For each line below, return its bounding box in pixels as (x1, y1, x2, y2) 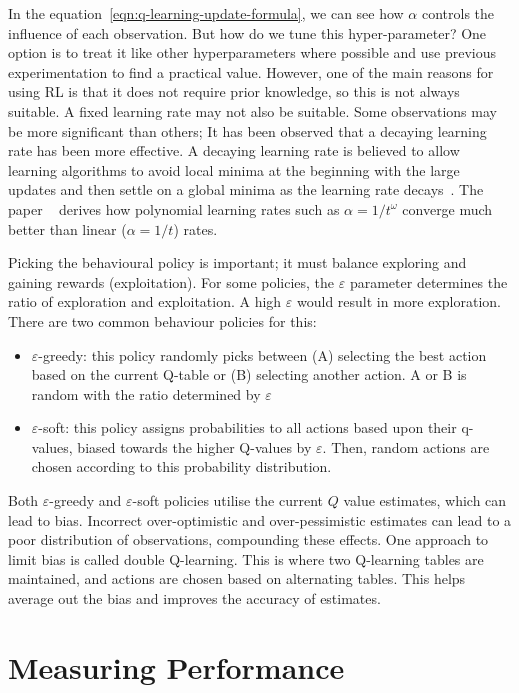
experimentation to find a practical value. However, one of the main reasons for (8, 61, 494, 82)
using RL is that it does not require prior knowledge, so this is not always (8, 81, 460, 102)
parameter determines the (349, 271, 508, 292)
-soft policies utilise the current (132, 490, 324, 511)
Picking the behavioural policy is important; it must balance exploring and (8, 252, 467, 273)
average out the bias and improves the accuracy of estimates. (8, 588, 381, 609)
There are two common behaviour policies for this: (8, 310, 317, 331)
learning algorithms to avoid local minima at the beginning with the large (8, 159, 460, 180)
